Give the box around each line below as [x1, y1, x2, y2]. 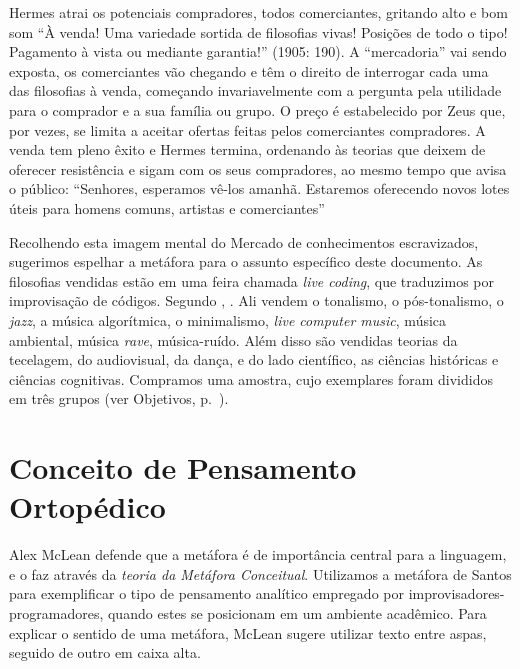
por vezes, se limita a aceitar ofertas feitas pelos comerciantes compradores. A [9, 119, 486, 140]
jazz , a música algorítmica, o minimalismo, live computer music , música [9, 309, 447, 330]
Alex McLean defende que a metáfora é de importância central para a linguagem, [9, 544, 507, 565]
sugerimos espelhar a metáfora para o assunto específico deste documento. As [9, 251, 483, 272]
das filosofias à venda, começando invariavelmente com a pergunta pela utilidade [9, 80, 502, 101]
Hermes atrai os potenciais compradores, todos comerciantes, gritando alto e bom [9, 2, 508, 22]
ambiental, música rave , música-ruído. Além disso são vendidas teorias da [9, 329, 458, 350]
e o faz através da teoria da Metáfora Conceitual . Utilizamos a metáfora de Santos [9, 563, 512, 584]
